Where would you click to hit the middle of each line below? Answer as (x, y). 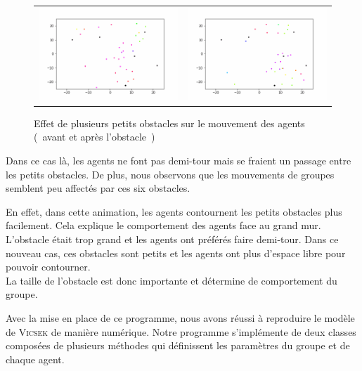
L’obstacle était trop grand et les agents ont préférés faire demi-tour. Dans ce (172, 239)
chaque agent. (35, 359)
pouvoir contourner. (48, 267)
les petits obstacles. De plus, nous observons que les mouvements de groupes (170, 174)
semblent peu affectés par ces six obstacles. (98, 188)
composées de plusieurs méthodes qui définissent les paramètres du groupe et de (178, 345)
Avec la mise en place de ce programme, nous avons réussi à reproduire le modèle (180, 317)
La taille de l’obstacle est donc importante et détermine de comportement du (172, 280)
